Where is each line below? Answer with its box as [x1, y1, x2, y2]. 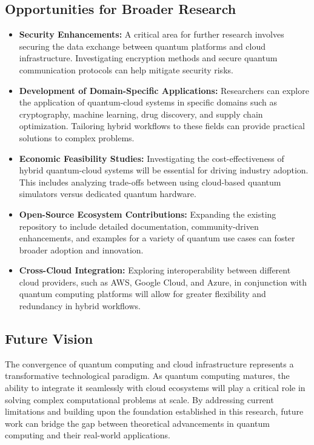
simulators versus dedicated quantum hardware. [19, 187, 196, 200]
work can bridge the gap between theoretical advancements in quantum [5, 417, 270, 429]
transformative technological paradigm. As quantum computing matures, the [5, 369, 290, 382]
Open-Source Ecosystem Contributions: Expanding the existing [19, 207, 276, 220]
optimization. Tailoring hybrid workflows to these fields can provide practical [19, 119, 305, 132]
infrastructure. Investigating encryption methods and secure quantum [19, 52, 278, 64]
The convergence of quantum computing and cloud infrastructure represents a [5, 357, 294, 370]
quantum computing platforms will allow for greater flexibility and [19, 287, 266, 300]
